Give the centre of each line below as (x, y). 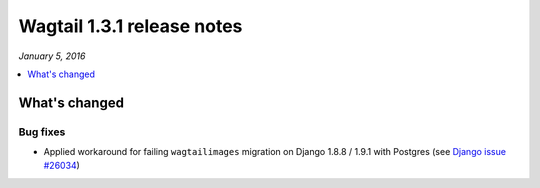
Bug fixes (42, 132)
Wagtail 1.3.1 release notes (130, 26)
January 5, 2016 (52, 56)
